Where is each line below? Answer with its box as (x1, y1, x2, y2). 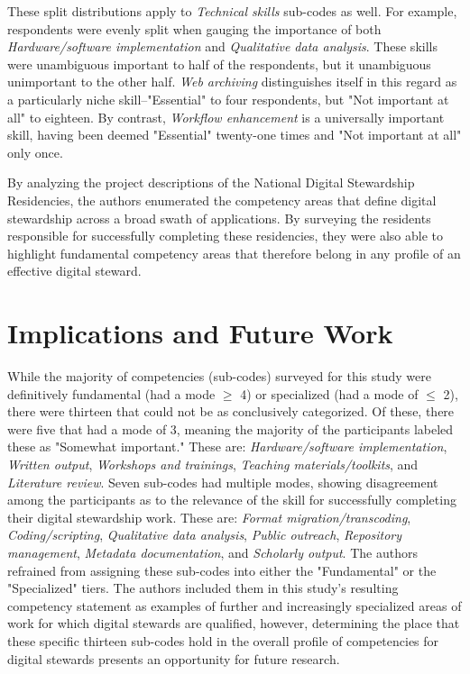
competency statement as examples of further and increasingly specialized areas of (7, 596, 462, 615)
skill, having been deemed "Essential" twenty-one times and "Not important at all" (7, 125, 462, 144)
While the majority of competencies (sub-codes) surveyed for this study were (7, 367, 431, 386)
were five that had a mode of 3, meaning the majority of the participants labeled (7, 419, 454, 438)
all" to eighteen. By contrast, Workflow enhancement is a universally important (7, 107, 445, 126)
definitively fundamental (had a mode (7, 384, 216, 403)
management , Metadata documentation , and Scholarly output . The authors (7, 542, 418, 561)
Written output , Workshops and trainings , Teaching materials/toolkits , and (7, 455, 419, 473)
